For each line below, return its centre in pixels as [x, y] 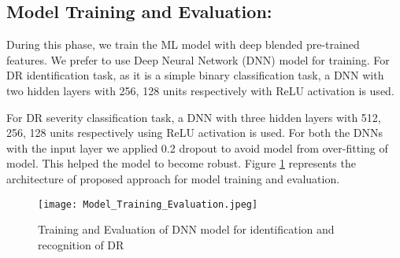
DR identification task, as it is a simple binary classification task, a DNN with [195, 75]
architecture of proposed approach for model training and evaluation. [173, 178]
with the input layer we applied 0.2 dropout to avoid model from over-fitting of [197, 147]
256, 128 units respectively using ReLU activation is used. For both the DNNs [195, 133]
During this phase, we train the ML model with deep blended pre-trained [183, 44]
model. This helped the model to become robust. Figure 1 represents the [181, 163]
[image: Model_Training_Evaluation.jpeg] [148, 204]
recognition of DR [81, 244]
